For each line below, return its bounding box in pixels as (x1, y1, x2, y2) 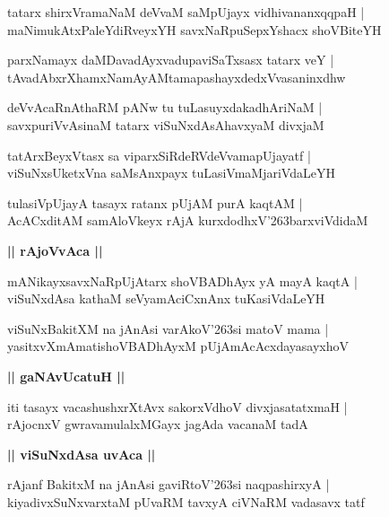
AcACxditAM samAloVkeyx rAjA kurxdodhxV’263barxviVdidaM (7, 211, 368, 230)
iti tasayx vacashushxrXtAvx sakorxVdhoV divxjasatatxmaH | (7, 397, 348, 416)
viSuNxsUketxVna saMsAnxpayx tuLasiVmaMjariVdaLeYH (7, 163, 335, 182)
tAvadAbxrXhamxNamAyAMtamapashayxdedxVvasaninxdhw (7, 67, 346, 86)
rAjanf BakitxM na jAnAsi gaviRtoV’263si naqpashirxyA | (7, 475, 330, 494)
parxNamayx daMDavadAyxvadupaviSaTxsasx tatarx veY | (7, 50, 334, 69)
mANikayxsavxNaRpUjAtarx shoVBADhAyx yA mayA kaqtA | (7, 271, 358, 290)
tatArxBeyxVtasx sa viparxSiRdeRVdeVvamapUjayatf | (7, 145, 311, 164)
